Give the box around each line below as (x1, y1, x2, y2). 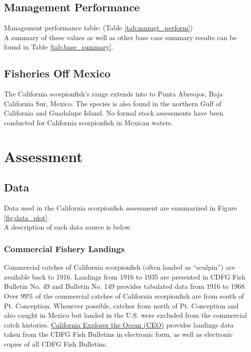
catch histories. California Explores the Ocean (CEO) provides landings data (4, 319, 234, 329)
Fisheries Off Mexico (4, 66, 111, 81)
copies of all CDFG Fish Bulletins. (4, 338, 108, 349)
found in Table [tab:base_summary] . (4, 42, 114, 52)
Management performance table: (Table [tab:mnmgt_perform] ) (4, 23, 193, 33)
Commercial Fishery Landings (4, 242, 125, 255)
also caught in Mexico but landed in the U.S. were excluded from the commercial (4, 310, 247, 320)
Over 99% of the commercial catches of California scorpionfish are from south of (4, 290, 244, 301)
